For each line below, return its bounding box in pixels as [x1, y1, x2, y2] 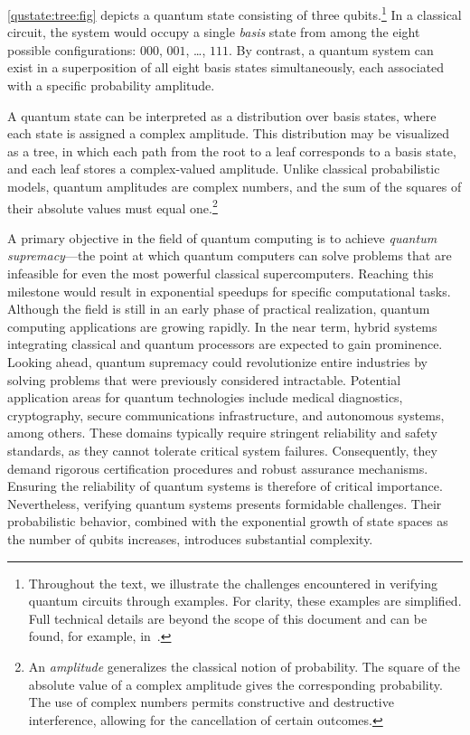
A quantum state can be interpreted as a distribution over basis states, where [7, 106, 437, 125]
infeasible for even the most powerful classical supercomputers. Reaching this [7, 264, 434, 283]
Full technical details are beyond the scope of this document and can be [28, 608, 428, 627]
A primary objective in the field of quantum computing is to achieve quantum [7, 228, 437, 247]
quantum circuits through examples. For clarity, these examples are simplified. [28, 591, 462, 610]
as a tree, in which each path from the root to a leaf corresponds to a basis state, [7, 141, 456, 160]
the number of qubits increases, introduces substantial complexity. [7, 529, 373, 548]
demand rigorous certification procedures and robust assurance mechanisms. [7, 458, 428, 477]
